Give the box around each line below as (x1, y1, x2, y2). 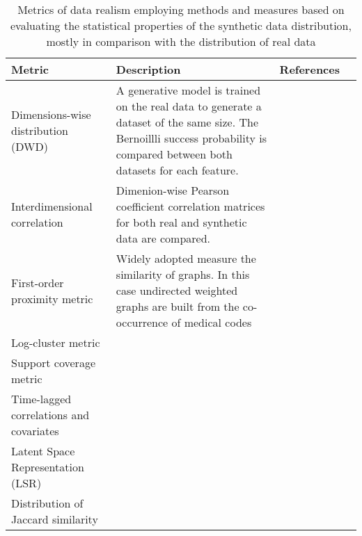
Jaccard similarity (11, 511, 98, 527)
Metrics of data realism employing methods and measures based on (17, 1, 345, 17)
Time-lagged (11, 391, 72, 407)
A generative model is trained (116, 82, 261, 98)
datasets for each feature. (116, 162, 239, 178)
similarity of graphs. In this (116, 266, 250, 282)
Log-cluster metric (11, 334, 100, 350)
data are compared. (116, 230, 211, 246)
